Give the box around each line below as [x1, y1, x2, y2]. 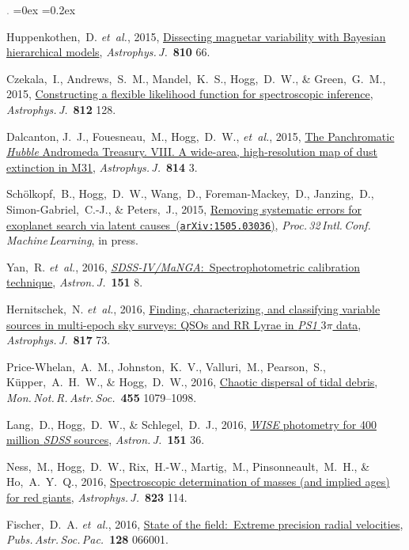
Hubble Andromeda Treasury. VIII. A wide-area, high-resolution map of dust [6, 143, 378, 160]
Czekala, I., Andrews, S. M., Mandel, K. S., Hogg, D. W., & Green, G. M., [6, 70, 386, 86]
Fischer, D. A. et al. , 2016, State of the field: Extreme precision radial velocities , [6, 515, 403, 532]
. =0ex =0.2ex [6, 2, 76, 17]
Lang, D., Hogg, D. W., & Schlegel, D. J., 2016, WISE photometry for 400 [6, 415, 377, 432]
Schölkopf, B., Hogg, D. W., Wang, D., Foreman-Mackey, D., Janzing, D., [6, 185, 374, 202]
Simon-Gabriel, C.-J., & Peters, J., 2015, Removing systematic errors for [6, 200, 362, 217]
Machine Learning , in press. [6, 232, 138, 248]
